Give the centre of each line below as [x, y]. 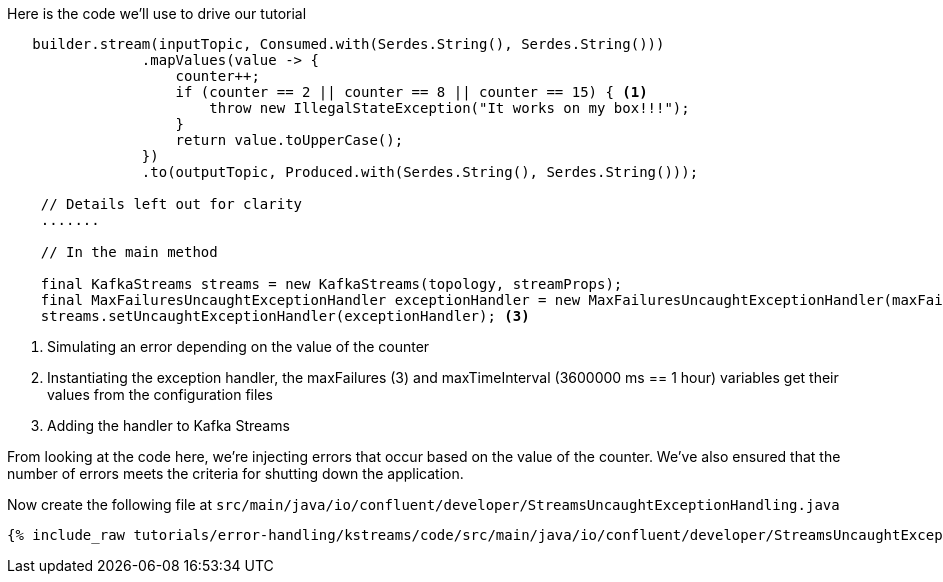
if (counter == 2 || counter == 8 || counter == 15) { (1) [411, 92]
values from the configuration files [160, 394]
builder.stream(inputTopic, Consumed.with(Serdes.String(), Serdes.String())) [348, 44]
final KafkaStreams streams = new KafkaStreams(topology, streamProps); [331, 284]
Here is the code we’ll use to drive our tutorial [157, 13]
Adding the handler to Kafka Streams [168, 425]
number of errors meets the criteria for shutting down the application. [235, 473]
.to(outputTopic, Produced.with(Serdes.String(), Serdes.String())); [420, 172]
